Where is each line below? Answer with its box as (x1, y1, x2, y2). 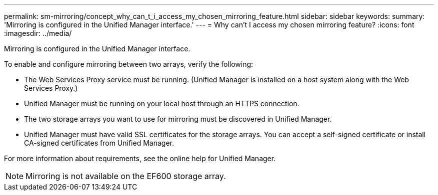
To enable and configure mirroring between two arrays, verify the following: (4, 60, 253, 68)
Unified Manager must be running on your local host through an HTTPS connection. (24, 99, 299, 108)
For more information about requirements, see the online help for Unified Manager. (4, 154, 276, 163)
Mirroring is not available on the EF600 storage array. (25, 171, 226, 181)
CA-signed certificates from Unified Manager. (24, 139, 174, 147)
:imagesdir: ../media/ (4, 29, 72, 37)
